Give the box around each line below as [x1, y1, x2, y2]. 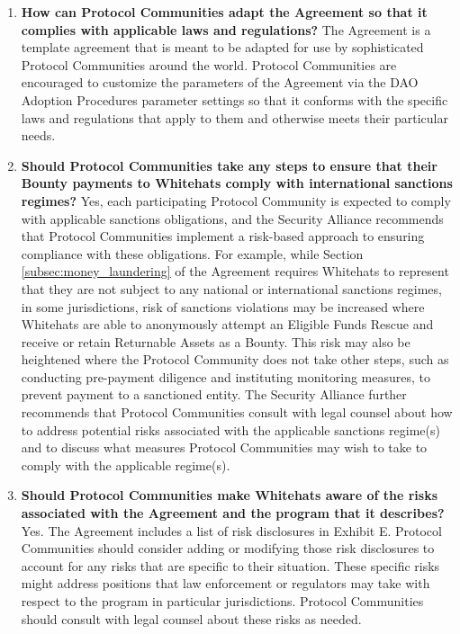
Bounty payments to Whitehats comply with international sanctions [21, 174, 453, 192]
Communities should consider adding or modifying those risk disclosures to [21, 539, 435, 558]
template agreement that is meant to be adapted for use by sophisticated [21, 38, 424, 57]
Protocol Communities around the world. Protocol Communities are [21, 55, 397, 74]
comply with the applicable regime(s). [21, 455, 230, 474]
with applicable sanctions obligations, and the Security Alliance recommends [21, 209, 444, 228]
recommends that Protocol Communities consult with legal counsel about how [21, 403, 453, 422]
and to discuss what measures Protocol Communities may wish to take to [21, 438, 428, 457]
